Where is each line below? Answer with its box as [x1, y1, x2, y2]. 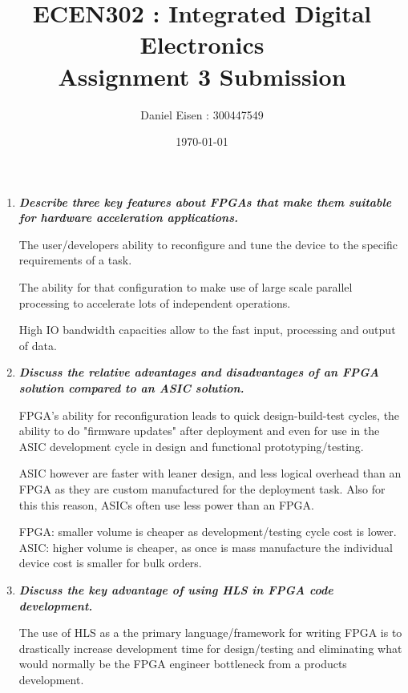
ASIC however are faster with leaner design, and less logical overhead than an [18, 465, 402, 481]
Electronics [139, 28, 265, 61]
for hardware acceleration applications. [18, 209, 238, 226]
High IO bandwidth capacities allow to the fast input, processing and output [18, 321, 396, 338]
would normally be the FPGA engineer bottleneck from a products [18, 655, 347, 672]
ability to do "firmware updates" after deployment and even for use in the [18, 422, 380, 439]
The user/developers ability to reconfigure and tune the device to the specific [18, 236, 398, 252]
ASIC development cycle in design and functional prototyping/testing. [18, 437, 364, 454]
